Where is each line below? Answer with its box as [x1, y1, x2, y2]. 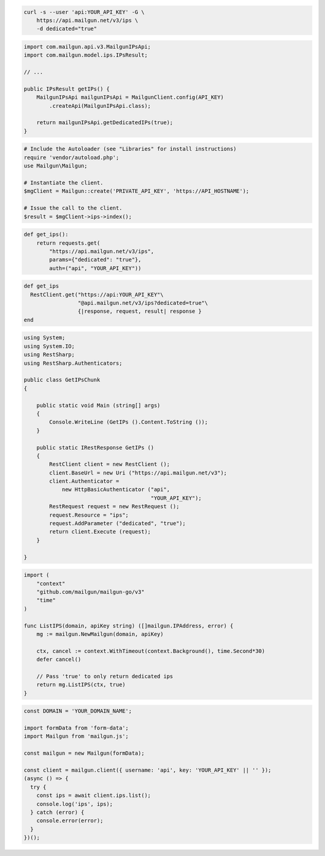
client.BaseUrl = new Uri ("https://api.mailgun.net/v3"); [49, 469, 227, 476]
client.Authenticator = [49, 478, 120, 485]
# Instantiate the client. [23, 180, 104, 186]
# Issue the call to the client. [23, 205, 123, 212]
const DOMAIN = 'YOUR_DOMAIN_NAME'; [23, 708, 132, 714]
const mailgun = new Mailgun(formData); [23, 750, 144, 757]
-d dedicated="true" [36, 25, 97, 33]
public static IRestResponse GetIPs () [36, 444, 155, 451]
